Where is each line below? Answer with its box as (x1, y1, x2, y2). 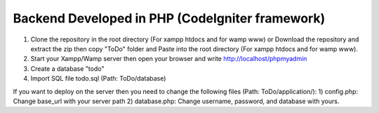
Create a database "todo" (30, 64, 105, 73)
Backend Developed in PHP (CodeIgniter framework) (13, 11, 326, 26)
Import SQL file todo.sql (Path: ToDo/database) (30, 74, 166, 83)
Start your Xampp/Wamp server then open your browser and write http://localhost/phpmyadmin (30, 55, 307, 63)
